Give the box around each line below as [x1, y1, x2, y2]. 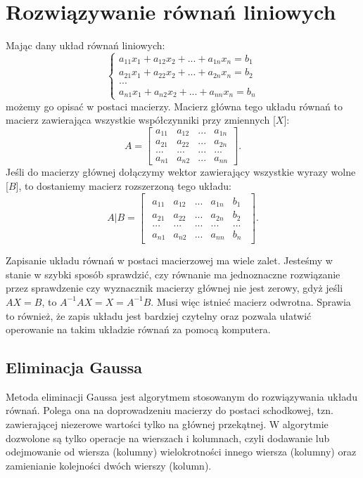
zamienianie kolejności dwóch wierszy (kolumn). [6, 458, 212, 472]
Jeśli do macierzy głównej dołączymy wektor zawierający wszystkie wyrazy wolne [6, 164, 356, 179]
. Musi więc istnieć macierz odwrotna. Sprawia [151, 294, 351, 309]
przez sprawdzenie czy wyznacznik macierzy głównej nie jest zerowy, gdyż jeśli [6, 280, 343, 295]
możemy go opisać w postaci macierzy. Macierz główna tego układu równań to [6, 98, 343, 113]
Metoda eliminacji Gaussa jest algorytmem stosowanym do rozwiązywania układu [6, 389, 357, 403]
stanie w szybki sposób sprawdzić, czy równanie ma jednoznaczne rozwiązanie [6, 266, 340, 281]
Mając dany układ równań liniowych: [6, 38, 165, 53]
